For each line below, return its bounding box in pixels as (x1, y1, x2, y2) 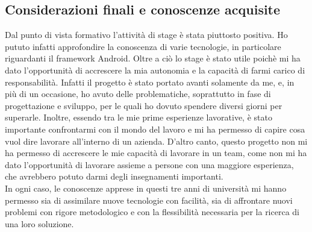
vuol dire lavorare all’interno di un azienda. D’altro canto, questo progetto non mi (5, 134, 308, 147)
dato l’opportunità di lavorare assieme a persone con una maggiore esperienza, (5, 158, 294, 171)
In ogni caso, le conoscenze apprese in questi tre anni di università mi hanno (5, 181, 287, 194)
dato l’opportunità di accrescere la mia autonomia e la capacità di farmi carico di (5, 63, 305, 76)
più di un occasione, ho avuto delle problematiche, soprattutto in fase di (5, 87, 271, 100)
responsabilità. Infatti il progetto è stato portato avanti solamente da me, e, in (5, 75, 295, 88)
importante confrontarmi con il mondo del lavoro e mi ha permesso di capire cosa (5, 122, 305, 135)
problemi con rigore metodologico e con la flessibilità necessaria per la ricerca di (5, 205, 299, 218)
